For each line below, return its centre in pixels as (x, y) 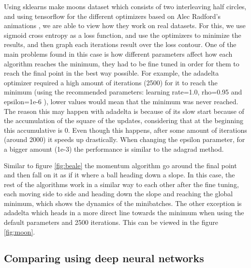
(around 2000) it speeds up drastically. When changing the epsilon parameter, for (125, 139)
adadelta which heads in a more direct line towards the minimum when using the (124, 213)
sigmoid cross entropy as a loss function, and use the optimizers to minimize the (123, 35)
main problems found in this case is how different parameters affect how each (118, 54)
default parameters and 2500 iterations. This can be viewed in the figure (111, 222)
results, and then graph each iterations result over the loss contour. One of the (120, 44)
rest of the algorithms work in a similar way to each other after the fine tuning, (121, 184)
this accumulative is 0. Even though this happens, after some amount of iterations (125, 130)
